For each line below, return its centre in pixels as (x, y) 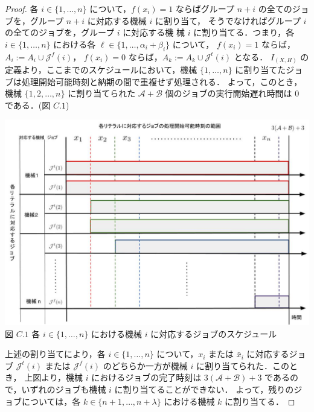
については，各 (51, 401)
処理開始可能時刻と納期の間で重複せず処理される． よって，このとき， (162, 81)
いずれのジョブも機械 (64, 389)
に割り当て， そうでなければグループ (228, 20)
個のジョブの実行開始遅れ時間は (229, 93)
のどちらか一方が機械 (145, 365)
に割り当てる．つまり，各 (244, 32)
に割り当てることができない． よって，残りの (204, 389)
